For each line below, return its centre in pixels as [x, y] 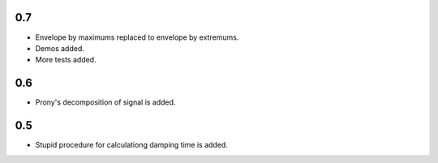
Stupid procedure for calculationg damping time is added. [132, 145]
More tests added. [66, 60]
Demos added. [60, 48]
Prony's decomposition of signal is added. [105, 102]
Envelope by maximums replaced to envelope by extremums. [137, 37]
